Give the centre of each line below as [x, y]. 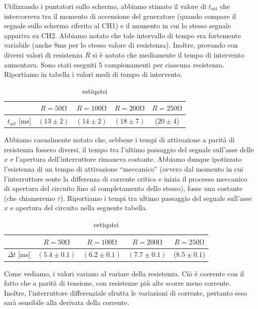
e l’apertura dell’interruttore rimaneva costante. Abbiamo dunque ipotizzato [126, 159]
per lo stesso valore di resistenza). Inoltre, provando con [153, 45]
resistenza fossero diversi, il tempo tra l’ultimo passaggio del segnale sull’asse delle [129, 149]
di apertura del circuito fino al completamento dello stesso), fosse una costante [123, 188]
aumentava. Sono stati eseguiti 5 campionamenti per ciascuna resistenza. [114, 64]
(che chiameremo [30, 198]
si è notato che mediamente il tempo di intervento [168, 54]
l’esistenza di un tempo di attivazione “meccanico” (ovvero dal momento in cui [124, 169]
